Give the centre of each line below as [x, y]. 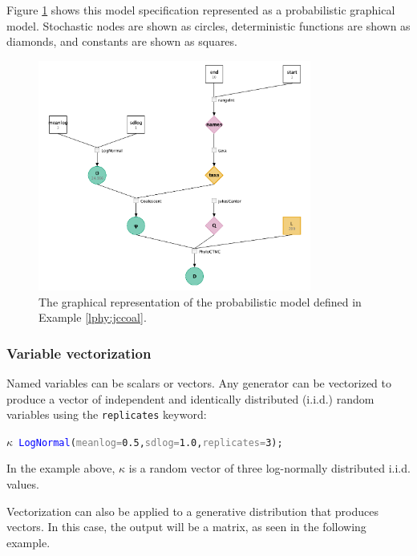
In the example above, [61, 468]
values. [23, 484]
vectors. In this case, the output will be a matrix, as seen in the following [186, 527]
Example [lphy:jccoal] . [93, 317]
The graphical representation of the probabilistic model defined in [200, 301]
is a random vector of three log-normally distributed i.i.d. [269, 468]
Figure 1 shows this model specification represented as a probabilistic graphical [201, 10]
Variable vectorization [79, 353]
